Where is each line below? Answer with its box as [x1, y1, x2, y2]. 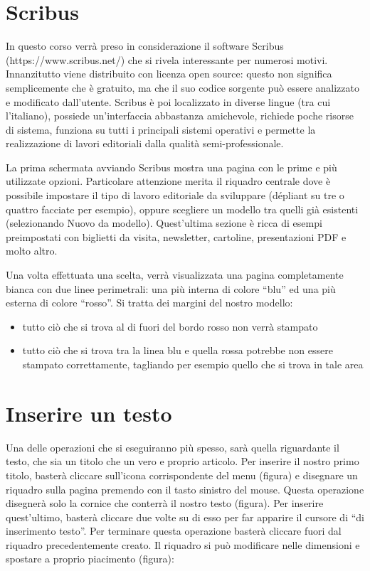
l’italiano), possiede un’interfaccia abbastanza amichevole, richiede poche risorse [6, 108, 354, 123]
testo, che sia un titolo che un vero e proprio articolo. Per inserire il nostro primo [6, 454, 359, 469]
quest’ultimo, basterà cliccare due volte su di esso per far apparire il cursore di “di [6, 509, 364, 524]
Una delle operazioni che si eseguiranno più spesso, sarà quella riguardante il [6, 439, 339, 454]
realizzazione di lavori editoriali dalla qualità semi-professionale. [6, 136, 284, 151]
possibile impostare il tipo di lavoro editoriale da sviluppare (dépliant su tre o [6, 188, 344, 203]
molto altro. [6, 243, 58, 258]
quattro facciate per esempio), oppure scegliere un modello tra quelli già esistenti [6, 201, 359, 216]
